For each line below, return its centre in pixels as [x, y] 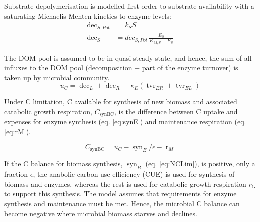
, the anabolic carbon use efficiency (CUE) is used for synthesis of [134, 174]
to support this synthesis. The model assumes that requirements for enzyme [120, 194]
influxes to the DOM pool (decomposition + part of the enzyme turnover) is [121, 68]
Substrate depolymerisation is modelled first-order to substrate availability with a [129, 6]
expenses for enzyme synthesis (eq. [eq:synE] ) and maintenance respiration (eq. [125, 122]
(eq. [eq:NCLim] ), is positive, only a [200, 164]
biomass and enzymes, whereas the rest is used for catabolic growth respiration [125, 184]
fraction [16, 174]
